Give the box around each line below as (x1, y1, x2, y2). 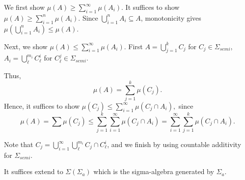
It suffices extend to (4, 166, 63, 177)
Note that (4, 139, 33, 150)
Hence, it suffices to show (4, 100, 80, 111)
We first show (4, 2, 45, 12)
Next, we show (4, 41, 48, 51)
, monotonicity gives (140, 12, 201, 23)
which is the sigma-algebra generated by (93, 166, 214, 177)
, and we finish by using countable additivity (107, 139, 242, 150)
